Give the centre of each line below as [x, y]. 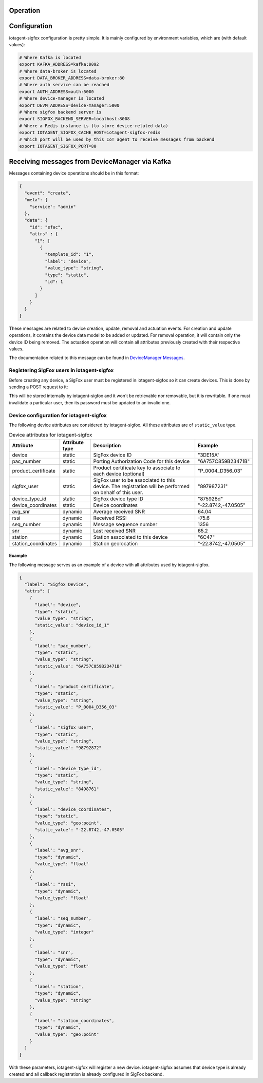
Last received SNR [114, 531]
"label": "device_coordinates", [73, 809]
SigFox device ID [113, 455]
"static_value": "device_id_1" [72, 625]
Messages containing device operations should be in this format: [74, 173]
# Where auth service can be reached [64, 85]
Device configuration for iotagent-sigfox [58, 415]
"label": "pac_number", [63, 646]
